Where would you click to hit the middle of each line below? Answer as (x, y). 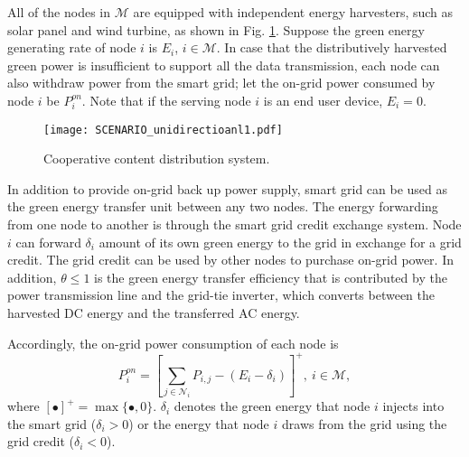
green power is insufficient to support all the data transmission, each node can (224, 65)
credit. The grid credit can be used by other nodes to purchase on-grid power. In (231, 260)
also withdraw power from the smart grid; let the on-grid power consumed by (221, 83)
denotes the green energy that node (272, 406)
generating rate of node (72, 47)
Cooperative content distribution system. (157, 159)
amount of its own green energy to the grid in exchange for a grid (280, 242)
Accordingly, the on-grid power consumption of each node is (173, 343)
